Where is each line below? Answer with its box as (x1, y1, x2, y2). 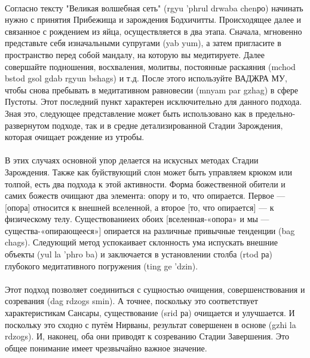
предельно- (255, 107, 296, 119)
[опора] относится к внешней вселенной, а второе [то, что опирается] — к (5, 201, 274, 213)
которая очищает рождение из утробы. (5, 131, 145, 143)
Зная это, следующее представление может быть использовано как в (5, 107, 253, 119)
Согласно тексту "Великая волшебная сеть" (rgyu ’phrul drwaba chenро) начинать (5, 1, 303, 14)
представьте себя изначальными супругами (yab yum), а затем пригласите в (5, 37, 281, 49)
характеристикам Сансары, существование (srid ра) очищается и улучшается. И (5, 307, 295, 319)
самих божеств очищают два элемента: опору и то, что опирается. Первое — (5, 189, 286, 202)
